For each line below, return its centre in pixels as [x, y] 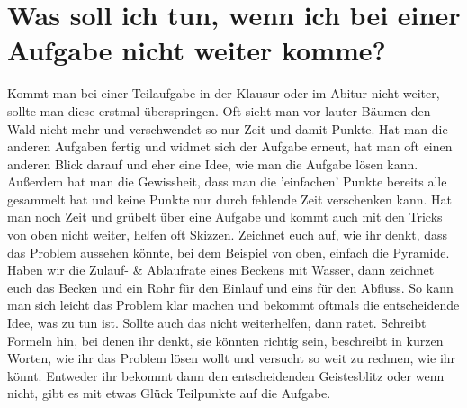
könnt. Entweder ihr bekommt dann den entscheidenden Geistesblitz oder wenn [226, 375]
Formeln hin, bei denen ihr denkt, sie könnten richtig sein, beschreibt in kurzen [225, 340]
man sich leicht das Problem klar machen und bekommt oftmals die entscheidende [233, 305]
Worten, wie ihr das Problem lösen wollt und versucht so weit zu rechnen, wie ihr [232, 358]
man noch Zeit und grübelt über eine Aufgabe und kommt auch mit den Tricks [225, 217]
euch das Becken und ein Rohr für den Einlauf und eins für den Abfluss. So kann [230, 287]
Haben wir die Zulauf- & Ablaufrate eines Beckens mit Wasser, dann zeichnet [221, 270]
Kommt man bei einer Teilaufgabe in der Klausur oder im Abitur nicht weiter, [224, 93]
